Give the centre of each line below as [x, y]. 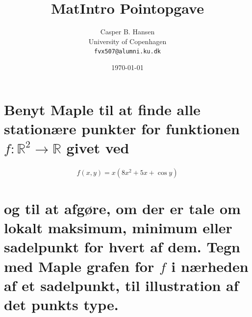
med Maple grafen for [79, 266]
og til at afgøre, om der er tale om [122, 208]
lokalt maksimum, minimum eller [118, 228]
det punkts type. [61, 305]
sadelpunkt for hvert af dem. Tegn [122, 247]
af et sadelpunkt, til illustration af [121, 285]
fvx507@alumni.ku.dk [127, 52]
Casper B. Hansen [127, 32]
